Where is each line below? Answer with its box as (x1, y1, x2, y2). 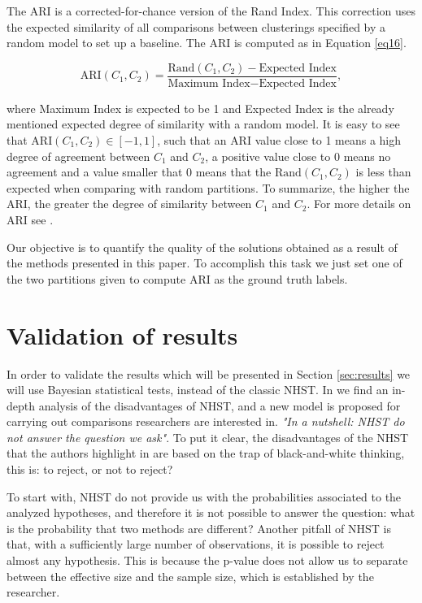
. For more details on (307, 195, 411, 212)
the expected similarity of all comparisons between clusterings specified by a (7, 18, 386, 35)
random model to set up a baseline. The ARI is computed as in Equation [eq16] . (7, 34, 407, 51)
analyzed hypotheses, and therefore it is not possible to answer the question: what (7, 504, 415, 521)
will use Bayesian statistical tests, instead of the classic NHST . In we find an (7, 381, 389, 398)
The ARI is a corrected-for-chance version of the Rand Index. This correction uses (7, 2, 416, 19)
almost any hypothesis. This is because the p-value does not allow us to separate (7, 552, 408, 569)
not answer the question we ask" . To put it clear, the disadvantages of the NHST (7, 428, 409, 445)
